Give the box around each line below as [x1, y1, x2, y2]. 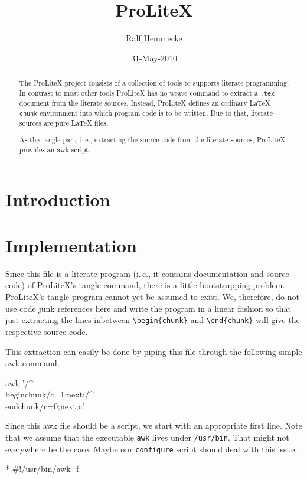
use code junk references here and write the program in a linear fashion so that [5, 302, 291, 314]
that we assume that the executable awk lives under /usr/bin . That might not [5, 431, 289, 444]
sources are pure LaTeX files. [19, 118, 109, 128]
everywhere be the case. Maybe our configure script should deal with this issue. [5, 442, 298, 455]
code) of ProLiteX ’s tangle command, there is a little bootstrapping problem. [5, 279, 285, 291]
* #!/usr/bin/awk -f [5, 462, 79, 475]
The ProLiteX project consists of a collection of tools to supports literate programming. [19, 78, 289, 88]
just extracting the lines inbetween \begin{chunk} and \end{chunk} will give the [5, 314, 300, 326]
